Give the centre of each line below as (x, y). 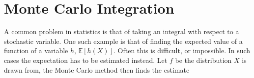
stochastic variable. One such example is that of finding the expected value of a (123, 41)
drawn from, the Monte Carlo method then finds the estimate (97, 69)
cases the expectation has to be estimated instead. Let (86, 60)
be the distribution (203, 60)
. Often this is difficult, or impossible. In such (182, 50)
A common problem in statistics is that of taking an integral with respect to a (122, 31)
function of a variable (36, 50)
